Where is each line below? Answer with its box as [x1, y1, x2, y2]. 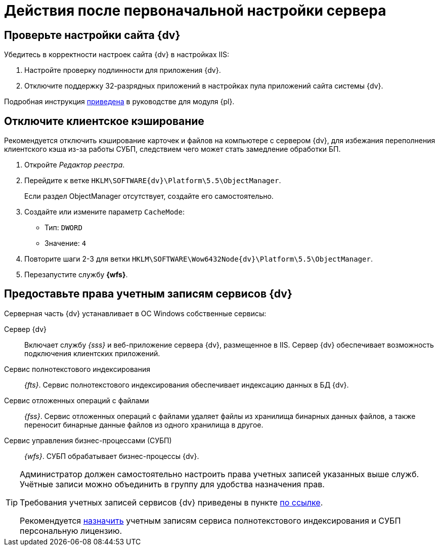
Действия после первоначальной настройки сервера [4, 2, 386, 19]
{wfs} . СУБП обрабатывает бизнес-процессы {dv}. [24, 451, 199, 460]
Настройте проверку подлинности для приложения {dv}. [24, 66, 221, 75]
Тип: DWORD [45, 223, 82, 232]
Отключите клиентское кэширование [4, 114, 204, 128]
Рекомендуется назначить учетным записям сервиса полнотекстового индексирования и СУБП [20, 515, 401, 526]
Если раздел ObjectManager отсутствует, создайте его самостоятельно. [24, 192, 274, 201]
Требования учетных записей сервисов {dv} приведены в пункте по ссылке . [20, 497, 323, 507]
